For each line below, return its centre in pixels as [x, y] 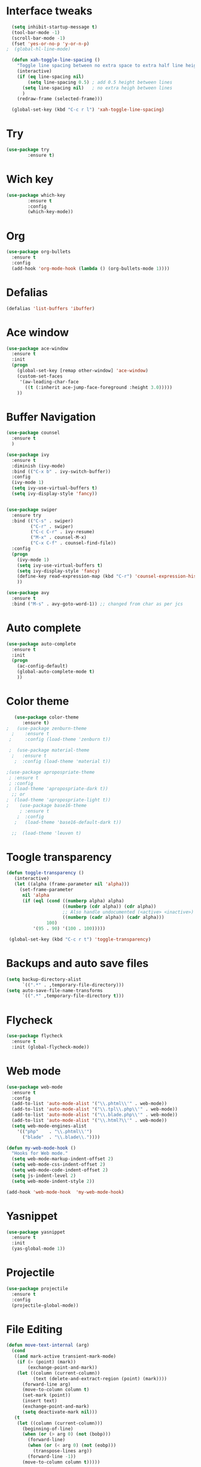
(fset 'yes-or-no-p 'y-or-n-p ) [51, 44]
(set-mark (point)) [46, 1395]
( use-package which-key [36, 195]
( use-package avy [28, 593]
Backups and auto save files [77, 964]
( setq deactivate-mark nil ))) [60, 1412]
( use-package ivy [28, 455]
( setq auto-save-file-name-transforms [54, 990]
